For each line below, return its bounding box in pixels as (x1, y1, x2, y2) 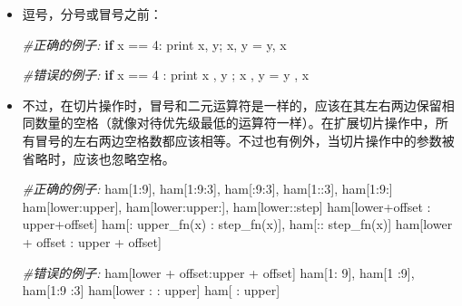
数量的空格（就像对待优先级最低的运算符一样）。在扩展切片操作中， (34, 113, 436, 132)
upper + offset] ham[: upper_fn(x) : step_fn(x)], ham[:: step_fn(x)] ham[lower (22, 215, 453, 234)
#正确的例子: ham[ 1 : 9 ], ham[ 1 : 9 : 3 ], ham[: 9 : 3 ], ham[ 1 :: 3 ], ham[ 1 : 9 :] (22, 179, 393, 198)
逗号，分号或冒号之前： (22, 5, 162, 23)
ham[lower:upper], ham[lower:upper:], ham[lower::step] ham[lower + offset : (22, 196, 431, 215)
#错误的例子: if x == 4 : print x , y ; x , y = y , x (22, 65, 310, 84)
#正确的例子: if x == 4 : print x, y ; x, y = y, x (22, 34, 287, 53)
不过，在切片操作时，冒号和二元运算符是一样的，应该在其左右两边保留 (22, 95, 442, 114)
